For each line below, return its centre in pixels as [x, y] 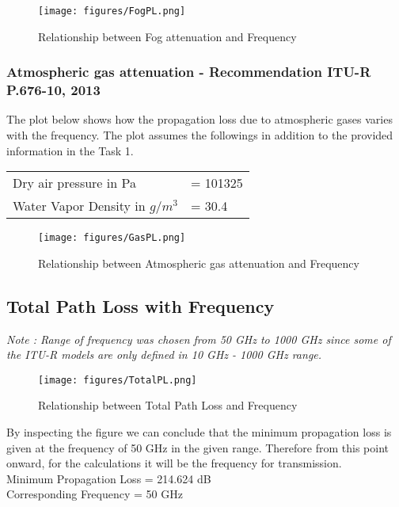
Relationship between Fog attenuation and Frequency [167, 36]
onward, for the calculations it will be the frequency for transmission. [174, 463]
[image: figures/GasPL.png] [112, 238]
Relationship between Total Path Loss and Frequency [168, 405]
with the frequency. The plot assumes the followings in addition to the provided [200, 134]
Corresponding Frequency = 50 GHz [95, 494]
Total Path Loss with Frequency [141, 305]
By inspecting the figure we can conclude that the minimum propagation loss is [199, 432]
